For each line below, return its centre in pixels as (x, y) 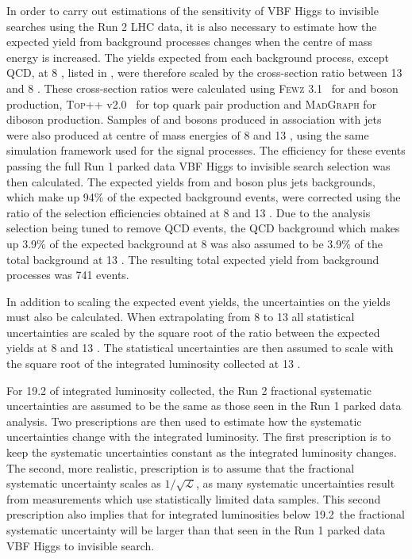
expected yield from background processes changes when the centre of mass (190, 42)
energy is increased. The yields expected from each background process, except (198, 57)
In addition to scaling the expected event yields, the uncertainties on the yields (198, 301)
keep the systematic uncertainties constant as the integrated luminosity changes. (202, 452)
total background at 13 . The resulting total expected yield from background (193, 259)
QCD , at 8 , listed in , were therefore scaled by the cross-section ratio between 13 (204, 73)
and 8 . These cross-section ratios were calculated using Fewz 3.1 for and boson (202, 88)
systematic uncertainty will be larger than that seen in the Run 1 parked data (196, 530)
